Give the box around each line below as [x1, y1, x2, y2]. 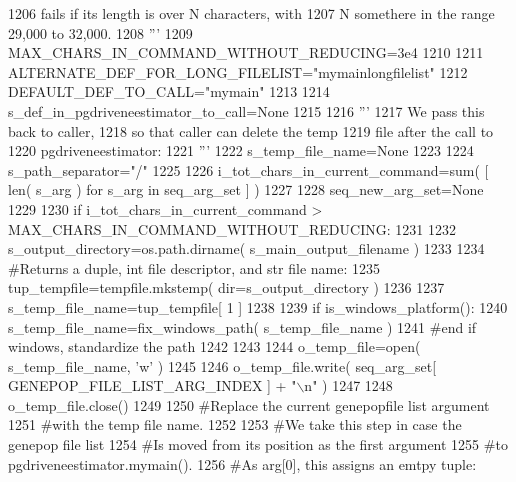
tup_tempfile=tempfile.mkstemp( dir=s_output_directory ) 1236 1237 [8, 277, 445, 298]
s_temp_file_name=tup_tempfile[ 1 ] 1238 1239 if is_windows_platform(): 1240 [8, 296, 508, 317]
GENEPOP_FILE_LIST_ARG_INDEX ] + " [8, 375, 297, 396]
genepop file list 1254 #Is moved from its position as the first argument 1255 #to [8, 434, 508, 455]
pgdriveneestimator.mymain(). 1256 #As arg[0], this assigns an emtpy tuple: [8, 453, 477, 474]
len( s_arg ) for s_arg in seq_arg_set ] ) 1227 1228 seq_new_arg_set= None [8, 179, 484, 200]
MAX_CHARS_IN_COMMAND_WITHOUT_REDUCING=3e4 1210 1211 [8, 42, 484, 63]
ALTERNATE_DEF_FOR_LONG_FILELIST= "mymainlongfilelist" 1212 [8, 61, 468, 82]
